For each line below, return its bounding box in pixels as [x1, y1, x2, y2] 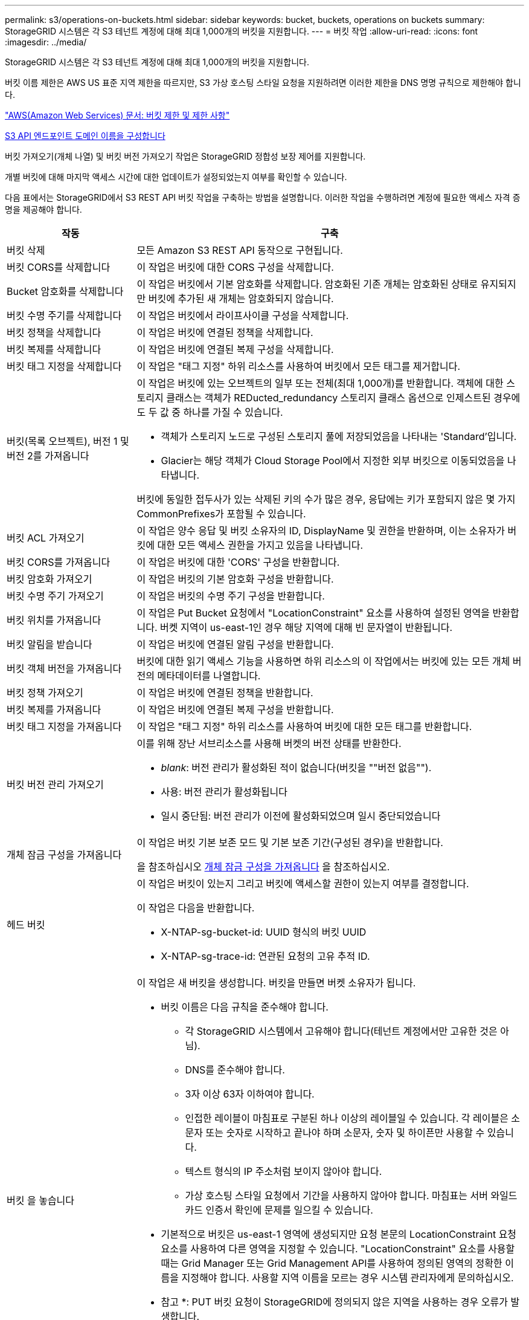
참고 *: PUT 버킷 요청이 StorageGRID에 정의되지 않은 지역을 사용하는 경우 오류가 [161, 1296, 508, 1308]
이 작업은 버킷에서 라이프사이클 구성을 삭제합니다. [136, 309, 349, 322]
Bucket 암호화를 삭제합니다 [7, 285, 124, 297]
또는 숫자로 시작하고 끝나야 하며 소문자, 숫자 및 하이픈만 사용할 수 [205, 1127, 485, 1139]
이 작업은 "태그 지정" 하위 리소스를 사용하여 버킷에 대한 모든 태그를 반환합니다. [136, 720, 472, 733]
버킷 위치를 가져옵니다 [7, 614, 101, 626]
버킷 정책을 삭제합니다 [7, 326, 101, 338]
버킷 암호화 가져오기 [7, 573, 92, 585]
